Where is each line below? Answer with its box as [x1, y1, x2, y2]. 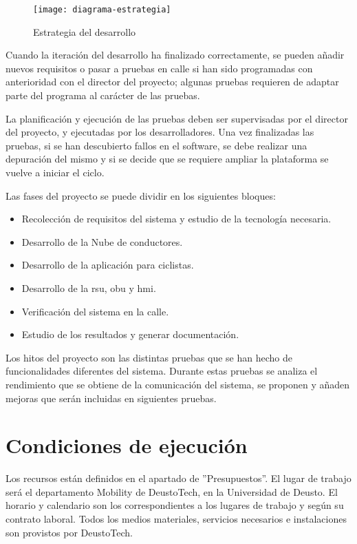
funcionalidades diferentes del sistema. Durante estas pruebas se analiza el [6, 364, 318, 378]
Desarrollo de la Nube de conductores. [21, 234, 183, 249]
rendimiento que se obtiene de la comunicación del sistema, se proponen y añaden [6, 377, 350, 391]
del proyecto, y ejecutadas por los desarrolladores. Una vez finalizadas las [6, 125, 314, 139]
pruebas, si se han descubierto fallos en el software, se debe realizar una [6, 138, 307, 152]
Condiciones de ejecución [6, 431, 248, 459]
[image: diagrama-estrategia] [33, 5, 171, 14]
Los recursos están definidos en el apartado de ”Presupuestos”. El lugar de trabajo [6, 471, 351, 485]
